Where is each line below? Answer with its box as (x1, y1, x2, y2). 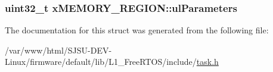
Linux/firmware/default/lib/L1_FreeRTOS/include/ (5, 55, 197, 68)
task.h (196, 55, 219, 68)
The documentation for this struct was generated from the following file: (5, 24, 269, 36)
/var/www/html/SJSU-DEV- (5, 43, 112, 56)
